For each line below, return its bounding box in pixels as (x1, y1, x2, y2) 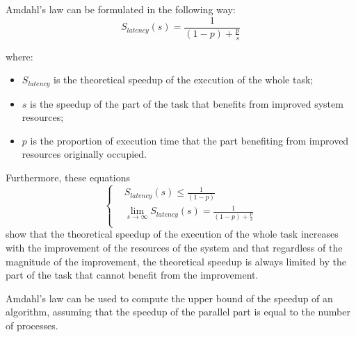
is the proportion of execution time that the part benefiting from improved (30, 133, 349, 147)
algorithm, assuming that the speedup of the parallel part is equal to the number (6, 304, 350, 319)
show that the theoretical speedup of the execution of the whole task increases (6, 227, 339, 241)
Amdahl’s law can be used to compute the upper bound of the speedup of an (6, 290, 333, 305)
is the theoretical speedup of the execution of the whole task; (54, 72, 314, 87)
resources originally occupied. (22, 147, 147, 161)
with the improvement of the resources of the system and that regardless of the (6, 240, 343, 254)
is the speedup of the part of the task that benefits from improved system (30, 96, 343, 110)
